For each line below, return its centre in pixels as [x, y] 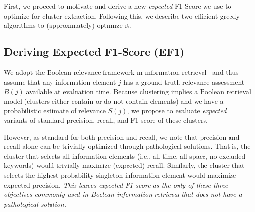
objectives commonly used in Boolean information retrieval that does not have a [123, 194]
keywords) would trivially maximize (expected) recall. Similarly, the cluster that [124, 165]
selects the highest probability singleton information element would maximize [120, 175]
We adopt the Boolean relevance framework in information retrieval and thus [121, 72]
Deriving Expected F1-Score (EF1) [94, 52]
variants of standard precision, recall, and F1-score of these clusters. [106, 120]
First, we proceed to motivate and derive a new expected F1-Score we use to [118, 6]
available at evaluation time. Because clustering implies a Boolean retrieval [139, 91]
